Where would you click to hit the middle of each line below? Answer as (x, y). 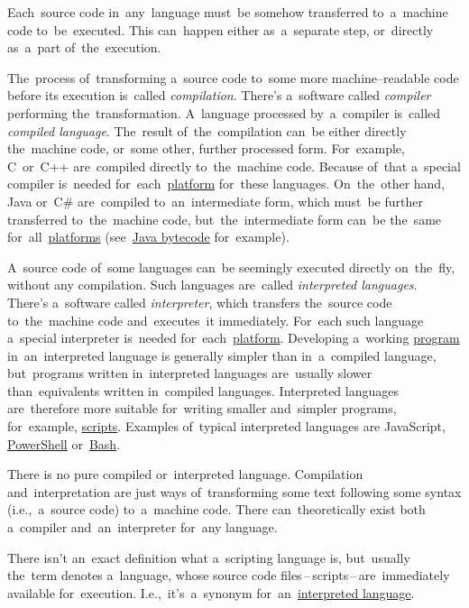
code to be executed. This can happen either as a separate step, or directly (221, 29)
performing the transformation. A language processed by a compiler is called (224, 112)
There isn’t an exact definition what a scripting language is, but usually (209, 557)
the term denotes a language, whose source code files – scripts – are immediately (229, 575)
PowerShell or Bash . (64, 443)
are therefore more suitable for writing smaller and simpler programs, (202, 408)
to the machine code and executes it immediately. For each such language (216, 320)
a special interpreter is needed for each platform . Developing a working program (234, 338)
